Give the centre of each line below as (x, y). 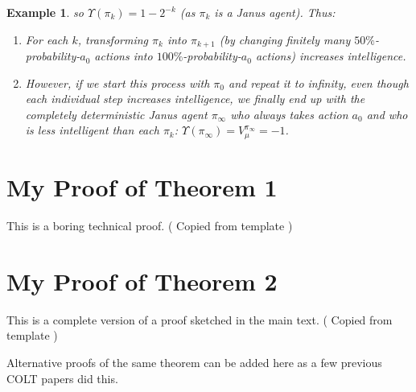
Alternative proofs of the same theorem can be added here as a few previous (194, 362)
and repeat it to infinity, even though (318, 83)
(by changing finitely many (285, 39)
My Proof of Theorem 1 (142, 187)
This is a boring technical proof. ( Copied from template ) (150, 225)
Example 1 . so (45, 12)
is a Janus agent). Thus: (275, 12)
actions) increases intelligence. (331, 56)
